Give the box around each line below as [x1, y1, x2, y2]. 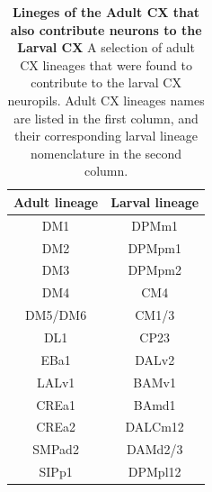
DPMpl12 [128, 462, 181, 481]
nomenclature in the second [31, 143, 182, 162]
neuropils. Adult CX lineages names [7, 90, 205, 109]
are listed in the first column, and [13, 108, 199, 127]
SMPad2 [32, 440, 79, 459]
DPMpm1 [128, 238, 181, 257]
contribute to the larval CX [31, 73, 181, 92]
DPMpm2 [128, 260, 181, 279]
